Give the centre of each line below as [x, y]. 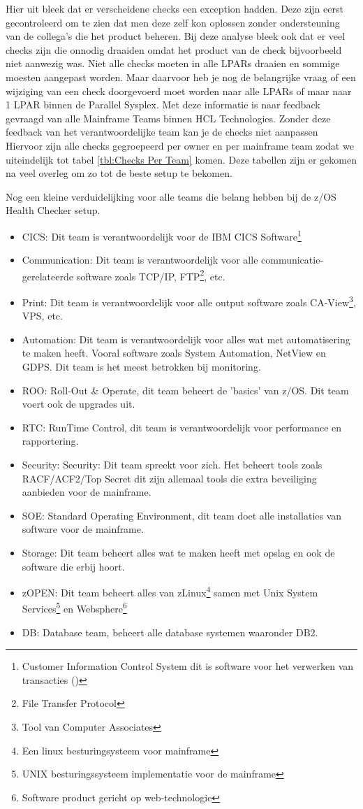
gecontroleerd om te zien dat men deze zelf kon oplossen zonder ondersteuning [173, 22]
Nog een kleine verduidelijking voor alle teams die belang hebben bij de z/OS [171, 196]
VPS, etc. [42, 316]
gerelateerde [47, 276]
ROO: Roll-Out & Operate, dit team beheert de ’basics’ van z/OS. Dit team [185, 390]
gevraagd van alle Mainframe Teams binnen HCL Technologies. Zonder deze [168, 118]
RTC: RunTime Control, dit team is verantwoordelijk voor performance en [182, 427]
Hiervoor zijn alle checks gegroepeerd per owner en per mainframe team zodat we [180, 145]
